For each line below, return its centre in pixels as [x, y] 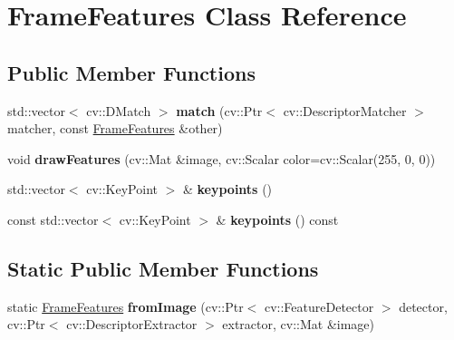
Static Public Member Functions [163, 268]
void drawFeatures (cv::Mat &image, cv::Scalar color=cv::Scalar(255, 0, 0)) [222, 158]
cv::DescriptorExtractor [132, 324]
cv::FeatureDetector [319, 306]
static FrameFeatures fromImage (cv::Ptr [126, 306]
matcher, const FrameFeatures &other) [115, 128]
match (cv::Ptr [219, 110]
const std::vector [53, 219]
